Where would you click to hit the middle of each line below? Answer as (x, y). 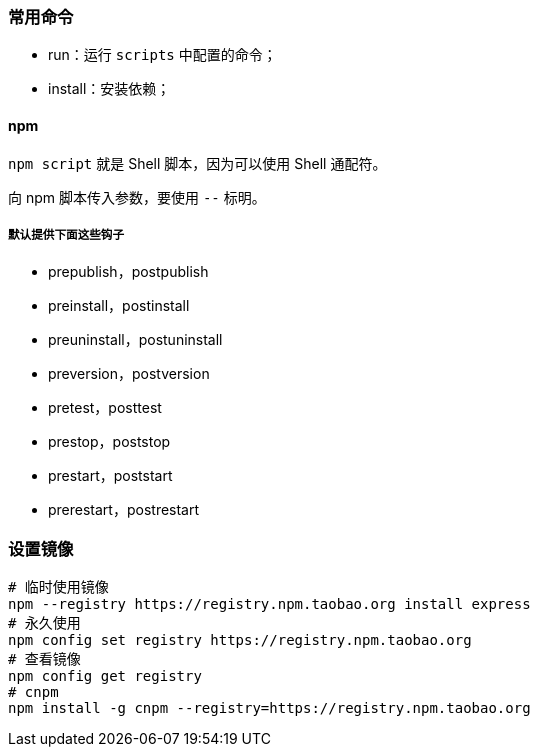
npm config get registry (105, 676)
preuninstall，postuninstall (135, 340)
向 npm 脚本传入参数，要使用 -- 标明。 (137, 197)
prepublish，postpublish (128, 272)
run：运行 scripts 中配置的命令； (162, 55)
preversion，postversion (129, 374)
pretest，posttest (105, 408)
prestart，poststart (110, 476)
